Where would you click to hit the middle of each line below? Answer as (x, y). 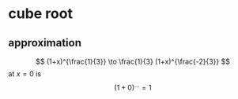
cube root (41, 14)
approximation (45, 43)
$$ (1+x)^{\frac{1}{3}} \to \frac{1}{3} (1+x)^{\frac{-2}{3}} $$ (133, 61)
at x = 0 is (25, 74)
